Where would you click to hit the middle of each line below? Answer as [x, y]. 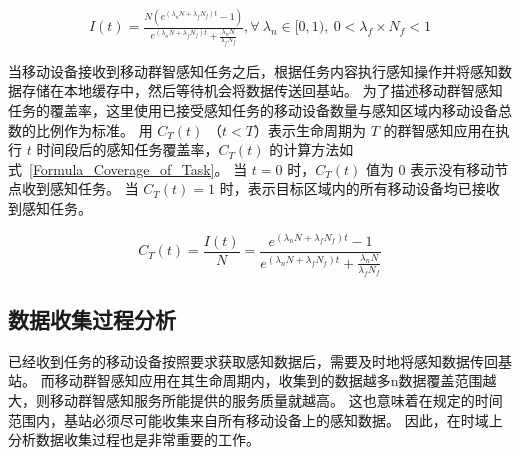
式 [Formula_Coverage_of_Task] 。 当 [128, 168]
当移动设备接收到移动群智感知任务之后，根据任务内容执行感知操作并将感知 [253, 70]
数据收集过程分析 [92, 318]
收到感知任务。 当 [80, 188]
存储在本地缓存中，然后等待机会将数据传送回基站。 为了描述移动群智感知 [262, 90]
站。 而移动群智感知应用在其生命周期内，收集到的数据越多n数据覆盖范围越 [252, 380]
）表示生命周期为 [309, 129]
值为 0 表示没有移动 [430, 168]
